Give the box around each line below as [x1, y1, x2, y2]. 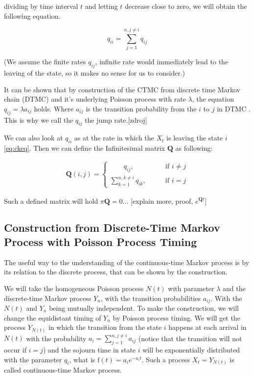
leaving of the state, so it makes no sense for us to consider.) [4, 68, 185, 78]
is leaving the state [166, 133, 223, 143]
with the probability [26, 333, 87, 343]
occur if [4, 344, 26, 354]
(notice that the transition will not [138, 333, 242, 343]
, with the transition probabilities [100, 293, 201, 303]
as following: [175, 143, 213, 153]
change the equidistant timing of [4, 312, 101, 323]
